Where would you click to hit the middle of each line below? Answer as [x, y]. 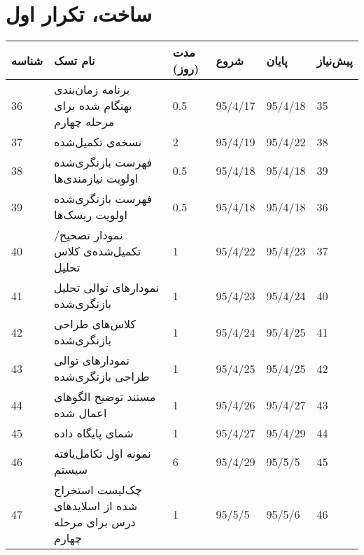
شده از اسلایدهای [96, 506]
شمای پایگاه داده [94, 433]
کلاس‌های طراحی [95, 324]
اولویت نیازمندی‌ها [96, 178]
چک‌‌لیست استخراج [98, 490]
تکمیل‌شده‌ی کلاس [98, 251]
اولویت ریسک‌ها [91, 215]
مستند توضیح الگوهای [105, 397]
